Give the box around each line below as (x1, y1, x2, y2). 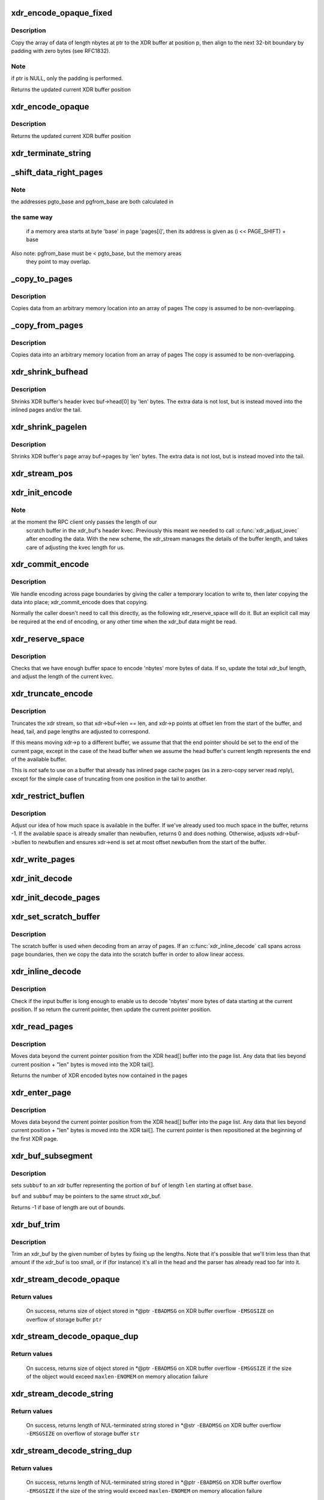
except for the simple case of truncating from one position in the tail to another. (11, 775, 207, 782)
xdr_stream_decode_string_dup (11, 1446, 132, 1456)
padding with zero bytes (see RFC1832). (11, 47, 110, 55)
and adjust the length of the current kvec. (11, 673, 114, 680)
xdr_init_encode (11, 487, 73, 497)
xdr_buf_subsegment (11, 1151, 93, 1161)
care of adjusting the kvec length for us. (26, 544, 125, 551)
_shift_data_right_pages (11, 167, 103, 177)
